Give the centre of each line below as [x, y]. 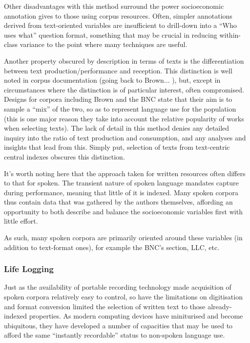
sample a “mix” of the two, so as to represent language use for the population [120, 108]
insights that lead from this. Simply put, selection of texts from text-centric [117, 147]
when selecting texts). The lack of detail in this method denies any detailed [117, 128]
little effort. [21, 221]
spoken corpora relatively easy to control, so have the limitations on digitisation [123, 297]
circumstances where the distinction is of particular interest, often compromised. [124, 89]
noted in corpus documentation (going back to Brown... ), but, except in [112, 80]
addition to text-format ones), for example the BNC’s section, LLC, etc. [112, 247]
